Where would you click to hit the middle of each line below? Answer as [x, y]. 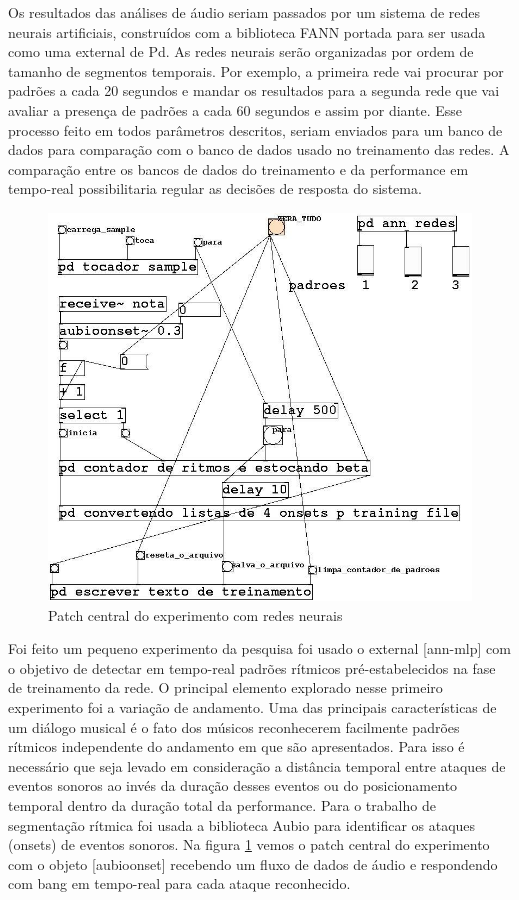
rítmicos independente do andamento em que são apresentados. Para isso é [236, 746]
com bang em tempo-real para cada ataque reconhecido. [179, 883]
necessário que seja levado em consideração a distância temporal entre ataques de [257, 765]
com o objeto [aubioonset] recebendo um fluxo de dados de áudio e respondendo [253, 863]
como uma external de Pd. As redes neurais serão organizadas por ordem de [241, 51]
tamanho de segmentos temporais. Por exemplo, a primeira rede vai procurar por [256, 70]
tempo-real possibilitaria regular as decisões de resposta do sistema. [215, 188]
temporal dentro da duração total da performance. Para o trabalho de [222, 804]
